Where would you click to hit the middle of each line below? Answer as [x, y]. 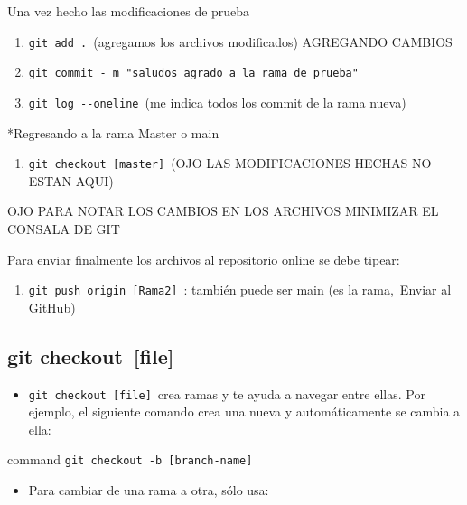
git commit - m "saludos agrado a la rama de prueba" [193, 74]
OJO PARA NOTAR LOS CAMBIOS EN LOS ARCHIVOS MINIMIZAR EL [223, 211]
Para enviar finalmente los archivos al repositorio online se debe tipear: [204, 259]
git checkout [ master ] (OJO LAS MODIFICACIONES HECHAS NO [230, 163]
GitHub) [52, 307]
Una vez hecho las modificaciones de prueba [129, 11]
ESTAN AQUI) [71, 180]
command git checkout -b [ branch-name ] [130, 459]
